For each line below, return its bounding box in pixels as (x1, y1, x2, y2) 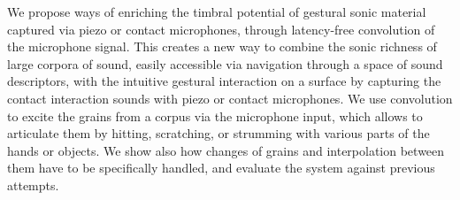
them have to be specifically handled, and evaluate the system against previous (7, 158, 435, 177)
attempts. (7, 175, 59, 194)
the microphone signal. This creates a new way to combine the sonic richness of (7, 37, 437, 56)
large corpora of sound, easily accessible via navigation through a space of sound (7, 54, 443, 73)
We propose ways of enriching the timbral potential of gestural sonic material (7, 3, 426, 20)
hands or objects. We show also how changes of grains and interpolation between (7, 141, 445, 159)
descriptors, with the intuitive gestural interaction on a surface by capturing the (7, 72, 441, 90)
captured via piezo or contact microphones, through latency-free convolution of (7, 19, 435, 38)
